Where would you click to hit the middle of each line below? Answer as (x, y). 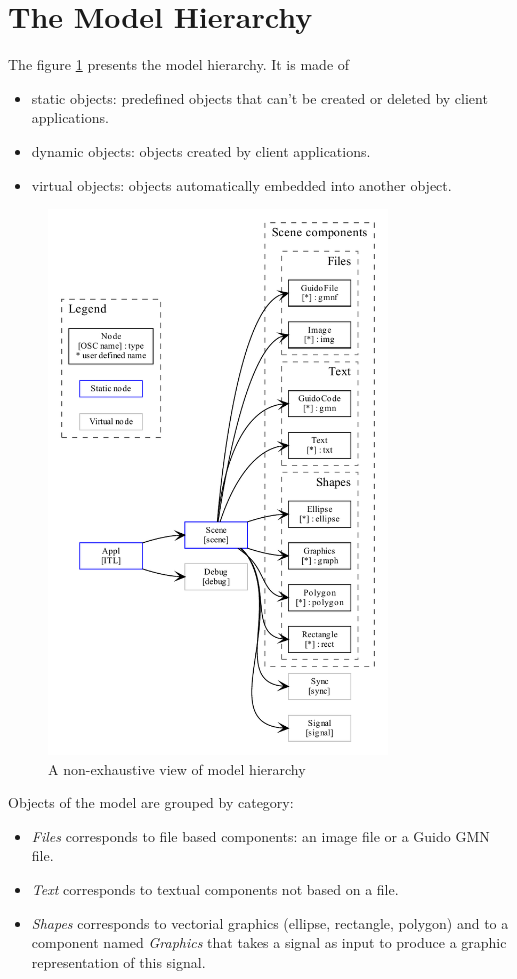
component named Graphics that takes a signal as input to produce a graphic (269, 942)
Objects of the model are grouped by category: (151, 802)
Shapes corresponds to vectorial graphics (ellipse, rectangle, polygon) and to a (270, 922)
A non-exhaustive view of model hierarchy (177, 768)
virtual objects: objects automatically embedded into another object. (241, 184)
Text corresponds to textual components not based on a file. (215, 889)
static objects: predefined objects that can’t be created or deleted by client (259, 97)
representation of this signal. (118, 961)
